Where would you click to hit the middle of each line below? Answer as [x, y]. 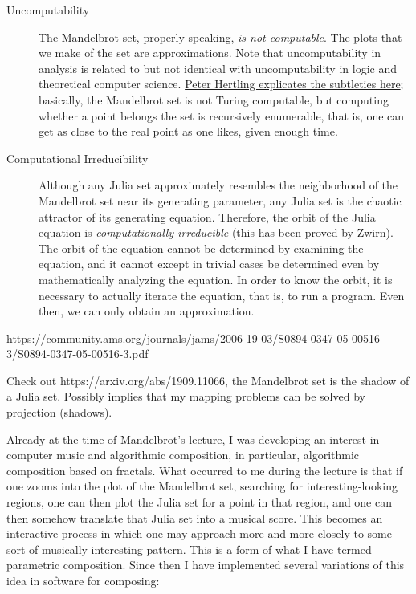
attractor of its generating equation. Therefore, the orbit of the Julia [207, 216]
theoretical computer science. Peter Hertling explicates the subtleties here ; [221, 84]
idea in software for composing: [83, 580]
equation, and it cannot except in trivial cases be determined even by [209, 264]
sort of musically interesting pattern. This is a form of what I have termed [189, 549]
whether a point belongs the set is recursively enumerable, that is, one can [222, 115]
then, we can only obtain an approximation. [147, 311]
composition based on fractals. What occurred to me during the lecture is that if [205, 470]
